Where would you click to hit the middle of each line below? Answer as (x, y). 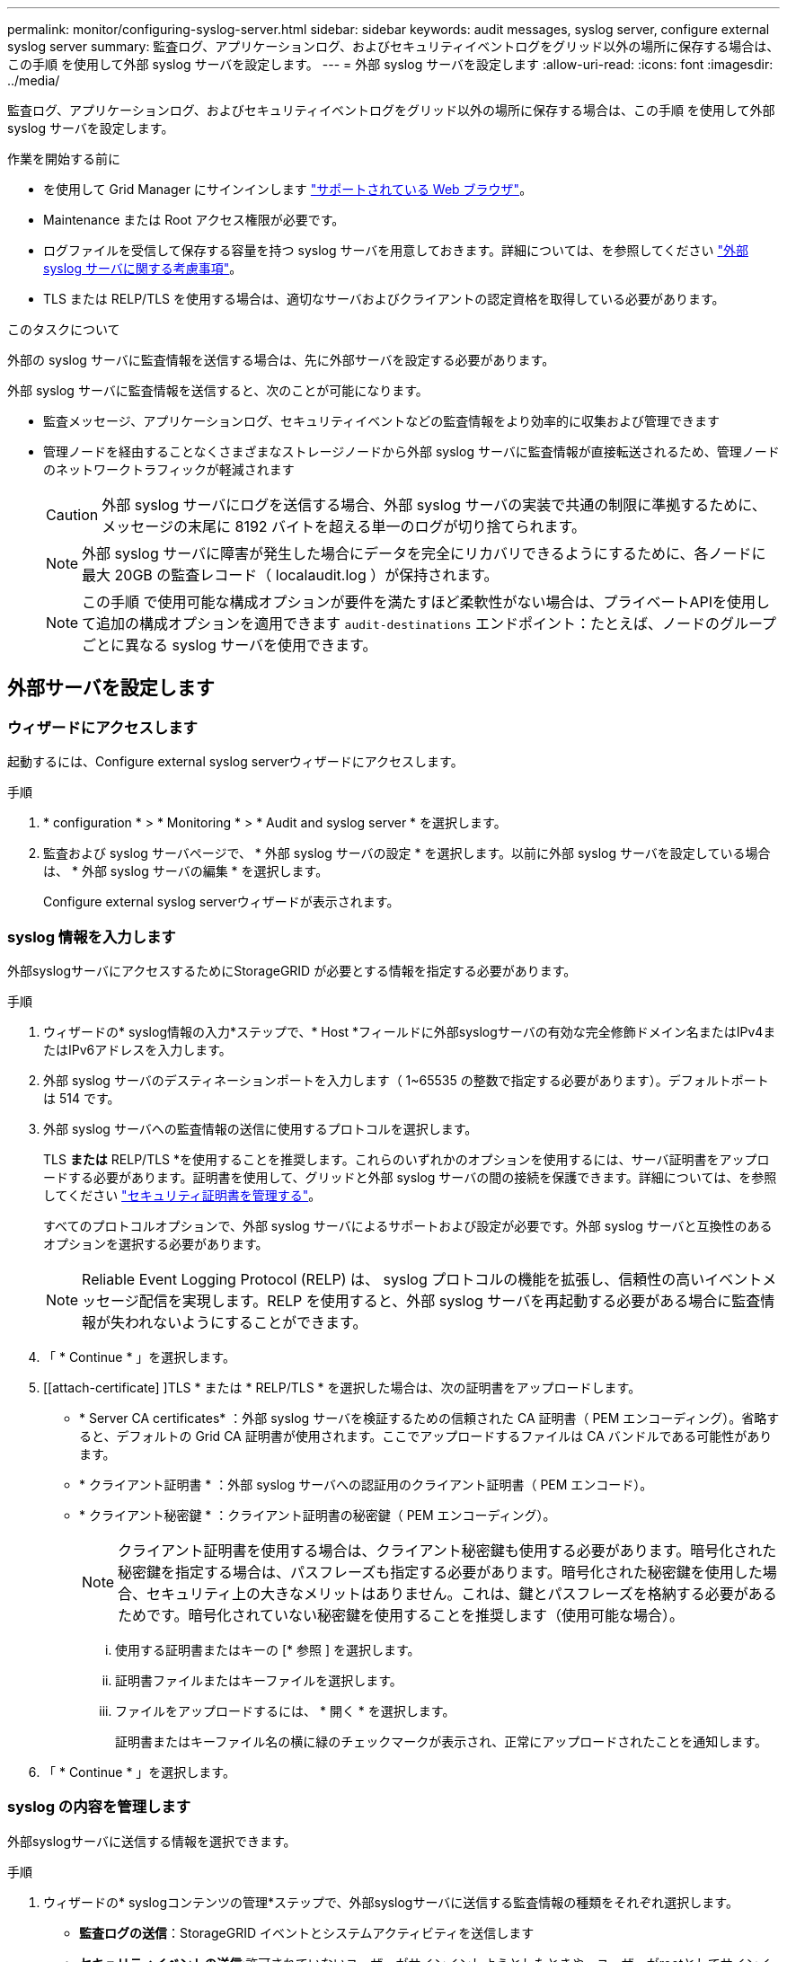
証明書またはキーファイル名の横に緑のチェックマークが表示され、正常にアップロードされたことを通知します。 (441, 1741)
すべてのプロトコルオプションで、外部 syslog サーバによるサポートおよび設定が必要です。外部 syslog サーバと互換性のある (408, 1225)
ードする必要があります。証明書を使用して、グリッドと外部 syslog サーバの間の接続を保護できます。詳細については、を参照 (410, 1177)
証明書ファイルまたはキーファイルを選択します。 (259, 1680)
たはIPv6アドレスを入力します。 (137, 1049)
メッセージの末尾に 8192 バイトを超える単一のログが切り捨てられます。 (344, 526)
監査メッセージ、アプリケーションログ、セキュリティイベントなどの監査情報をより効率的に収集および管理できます (381, 421)
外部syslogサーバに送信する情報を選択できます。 (152, 1841)
